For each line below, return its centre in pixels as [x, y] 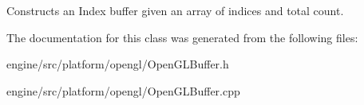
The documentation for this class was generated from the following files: [182, 37]
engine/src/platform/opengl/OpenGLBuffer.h [118, 64]
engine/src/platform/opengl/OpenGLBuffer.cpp [123, 90]
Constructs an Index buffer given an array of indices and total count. [175, 10]
